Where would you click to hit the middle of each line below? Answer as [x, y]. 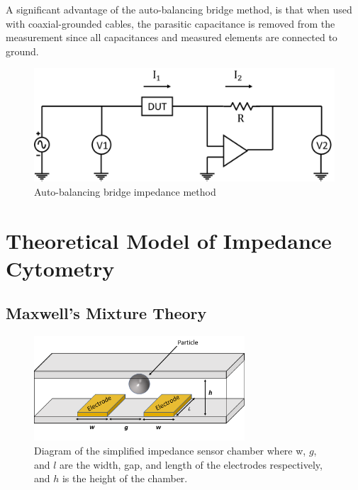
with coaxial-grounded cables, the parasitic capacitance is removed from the [170, 23]
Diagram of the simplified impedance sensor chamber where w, [170, 450]
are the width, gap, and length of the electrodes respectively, [191, 464]
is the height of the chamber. [125, 478]
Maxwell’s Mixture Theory [106, 313]
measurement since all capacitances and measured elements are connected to [172, 37]
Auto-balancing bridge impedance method [125, 191]
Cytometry [60, 268]
